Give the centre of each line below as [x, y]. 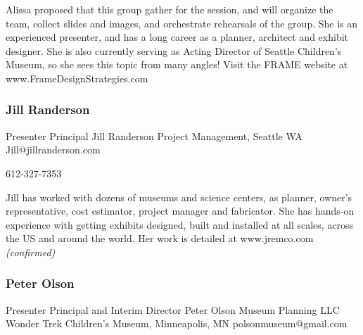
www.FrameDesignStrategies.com [77, 78]
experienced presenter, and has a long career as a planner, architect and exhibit [177, 37]
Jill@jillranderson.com [53, 150]
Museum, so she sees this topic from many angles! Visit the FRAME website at [177, 64]
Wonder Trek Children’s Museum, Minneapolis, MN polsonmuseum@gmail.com [177, 323]
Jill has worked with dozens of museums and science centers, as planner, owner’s [179, 197]
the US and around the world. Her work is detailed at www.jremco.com [160, 238]
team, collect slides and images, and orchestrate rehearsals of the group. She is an [182, 23]
